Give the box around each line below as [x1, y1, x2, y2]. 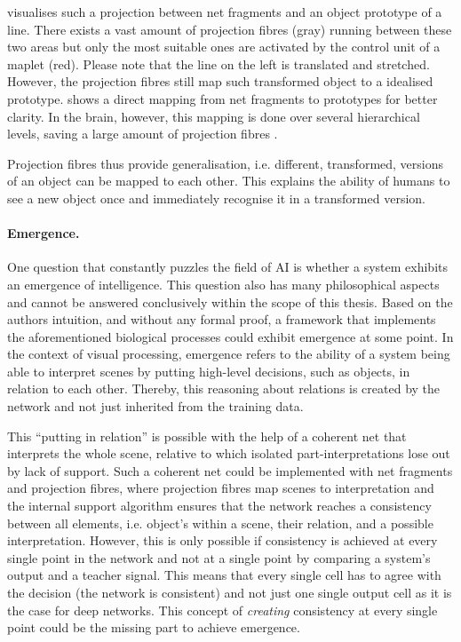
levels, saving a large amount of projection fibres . [7, 124, 278, 143]
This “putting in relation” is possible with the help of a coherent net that [7, 426, 407, 445]
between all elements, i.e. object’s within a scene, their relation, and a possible [7, 513, 433, 532]
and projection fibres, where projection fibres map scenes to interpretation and [7, 479, 434, 497]
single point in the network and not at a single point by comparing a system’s [7, 548, 431, 567]
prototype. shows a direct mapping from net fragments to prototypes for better [7, 89, 438, 107]
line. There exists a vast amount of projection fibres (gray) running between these [7, 20, 452, 38]
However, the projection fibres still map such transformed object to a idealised [7, 72, 433, 91]
